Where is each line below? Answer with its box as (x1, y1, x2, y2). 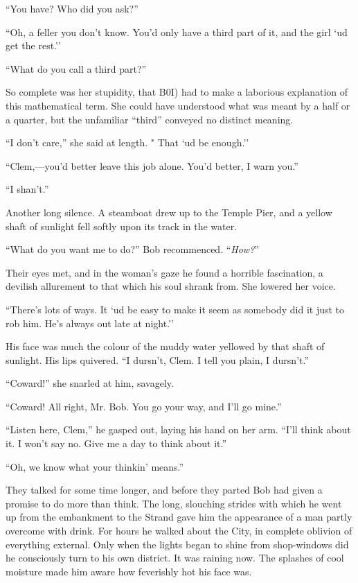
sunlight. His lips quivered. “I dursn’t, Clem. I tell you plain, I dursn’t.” (6, 352, 310, 367)
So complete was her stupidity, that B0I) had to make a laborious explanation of (6, 85, 348, 99)
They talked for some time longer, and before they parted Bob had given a (6, 482, 323, 497)
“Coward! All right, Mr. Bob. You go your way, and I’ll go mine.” (6, 399, 282, 413)
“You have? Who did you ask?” (6, 1, 138, 15)
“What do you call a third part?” (6, 61, 147, 76)
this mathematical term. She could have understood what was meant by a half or (6, 98, 350, 112)
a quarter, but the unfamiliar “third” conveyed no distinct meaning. (6, 112, 294, 126)
